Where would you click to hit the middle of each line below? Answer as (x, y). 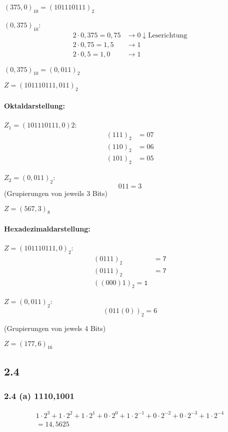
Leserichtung (168, 35)
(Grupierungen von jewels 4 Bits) (55, 328)
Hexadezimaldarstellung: (47, 228)
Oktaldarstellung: (34, 105)
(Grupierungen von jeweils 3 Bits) (56, 193)
